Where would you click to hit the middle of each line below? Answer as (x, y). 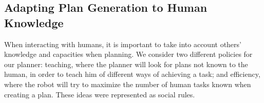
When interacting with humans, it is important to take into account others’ (123, 44)
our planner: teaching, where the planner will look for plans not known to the (126, 64)
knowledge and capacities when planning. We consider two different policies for (128, 54)
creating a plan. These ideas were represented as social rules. (100, 94)
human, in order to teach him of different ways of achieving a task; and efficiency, (132, 74)
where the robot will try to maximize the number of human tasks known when (128, 84)
